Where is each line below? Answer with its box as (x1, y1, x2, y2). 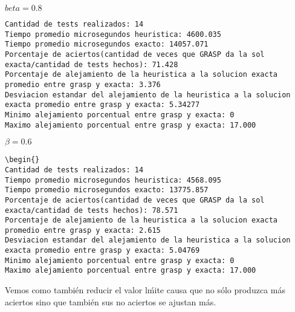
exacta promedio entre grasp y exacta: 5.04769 (5, 246, 200, 255)
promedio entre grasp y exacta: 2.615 (5, 226, 161, 235)
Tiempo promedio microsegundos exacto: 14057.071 (5, 40, 209, 49)
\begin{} (5, 155, 40, 164)
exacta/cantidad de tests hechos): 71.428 (5, 60, 178, 69)
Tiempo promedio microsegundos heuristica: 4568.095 (5, 175, 221, 184)
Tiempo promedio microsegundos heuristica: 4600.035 (5, 30, 221, 39)
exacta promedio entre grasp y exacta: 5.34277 (5, 100, 200, 109)
